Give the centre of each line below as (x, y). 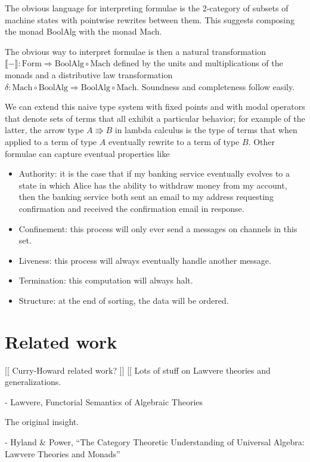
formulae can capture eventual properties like (87, 153)
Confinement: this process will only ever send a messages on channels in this (158, 228)
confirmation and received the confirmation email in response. (131, 208)
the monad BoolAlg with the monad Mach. (83, 31)
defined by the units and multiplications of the (198, 63)
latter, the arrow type (44, 130)
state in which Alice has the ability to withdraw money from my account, (153, 185)
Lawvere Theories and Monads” (63, 453)
